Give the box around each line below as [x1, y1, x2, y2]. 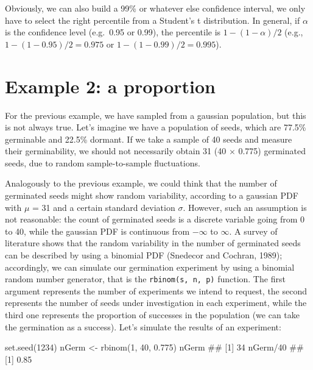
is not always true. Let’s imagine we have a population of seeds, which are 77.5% [5, 121, 306, 133]
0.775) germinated [238, 144, 306, 157]
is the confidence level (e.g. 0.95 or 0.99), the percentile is [5, 26, 221, 38]
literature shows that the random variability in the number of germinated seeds [5, 237, 301, 249]
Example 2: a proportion [5, 73, 216, 98]
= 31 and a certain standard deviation [32, 201, 175, 213]
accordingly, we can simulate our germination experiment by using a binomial [5, 260, 295, 273]
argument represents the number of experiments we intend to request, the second [5, 284, 308, 297]
